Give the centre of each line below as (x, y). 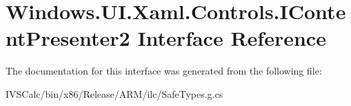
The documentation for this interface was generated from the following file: (164, 71)
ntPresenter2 (68, 38)
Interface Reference (232, 38)
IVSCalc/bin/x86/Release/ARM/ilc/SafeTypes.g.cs (114, 93)
